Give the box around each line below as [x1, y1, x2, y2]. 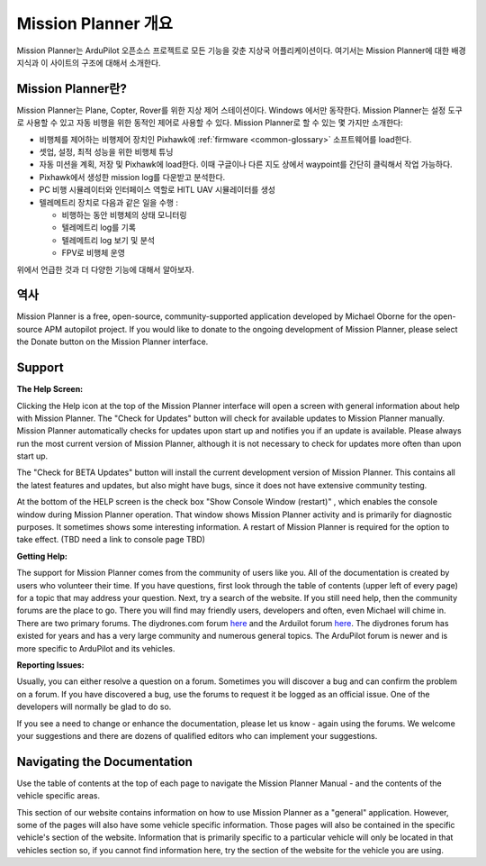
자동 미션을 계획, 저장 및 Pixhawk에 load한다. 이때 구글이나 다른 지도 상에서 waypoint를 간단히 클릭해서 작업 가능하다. [39, 159, 454, 170]
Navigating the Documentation [16, 753, 193, 770]
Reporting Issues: [16, 659, 85, 670]
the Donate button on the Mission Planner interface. [16, 336, 209, 347]
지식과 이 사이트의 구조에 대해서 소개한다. [16, 57, 161, 68]
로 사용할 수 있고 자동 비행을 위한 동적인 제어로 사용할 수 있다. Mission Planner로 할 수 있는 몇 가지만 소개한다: [16, 117, 404, 128]
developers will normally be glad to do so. [16, 701, 172, 712]
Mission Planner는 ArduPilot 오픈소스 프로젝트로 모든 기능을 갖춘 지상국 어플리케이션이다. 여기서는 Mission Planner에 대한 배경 [16, 45, 467, 56]
